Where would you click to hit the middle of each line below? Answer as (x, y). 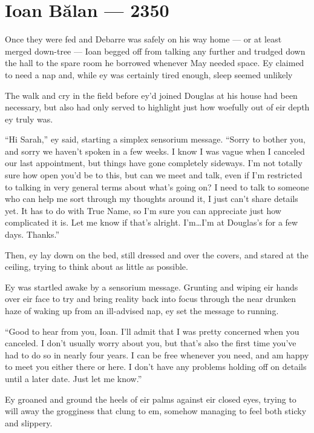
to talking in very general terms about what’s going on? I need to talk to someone (157, 186)
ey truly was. (29, 119)
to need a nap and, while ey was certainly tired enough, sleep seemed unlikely (149, 74)
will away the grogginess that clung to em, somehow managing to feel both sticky (156, 411)
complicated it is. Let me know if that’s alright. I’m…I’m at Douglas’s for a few (152, 222)
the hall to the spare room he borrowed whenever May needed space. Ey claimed (155, 63)
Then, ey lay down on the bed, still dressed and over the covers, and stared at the (157, 254)
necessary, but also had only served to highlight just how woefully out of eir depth (157, 107)
